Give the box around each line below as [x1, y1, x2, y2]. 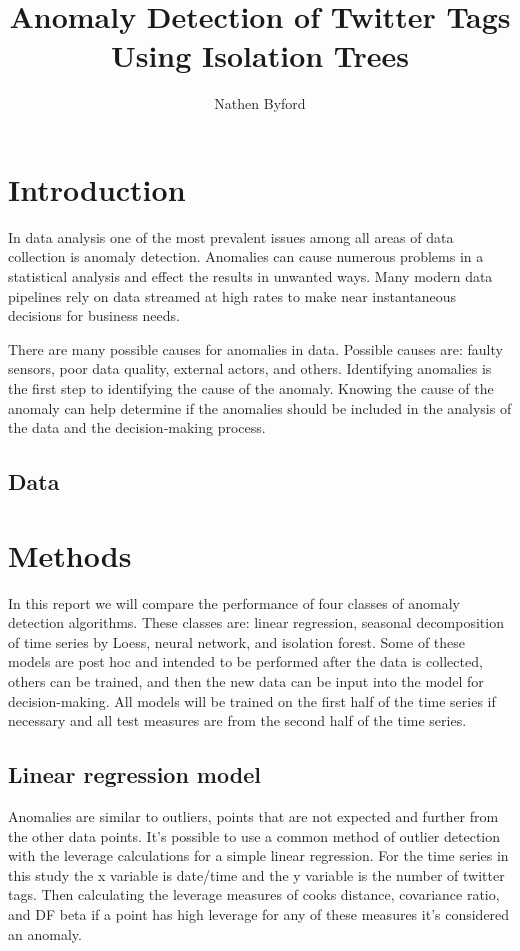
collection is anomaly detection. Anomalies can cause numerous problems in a [8, 246, 484, 267]
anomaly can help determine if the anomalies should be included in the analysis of [8, 397, 512, 418]
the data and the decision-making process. [8, 417, 266, 438]
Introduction [8, 168, 186, 209]
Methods [8, 534, 132, 575]
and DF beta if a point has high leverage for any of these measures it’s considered [8, 904, 510, 925]
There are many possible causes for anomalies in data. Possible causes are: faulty [8, 338, 503, 359]
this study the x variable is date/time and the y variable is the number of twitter [8, 864, 505, 885]
